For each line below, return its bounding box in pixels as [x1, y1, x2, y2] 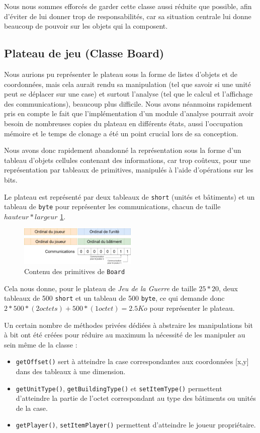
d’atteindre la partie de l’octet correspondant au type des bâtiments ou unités [16, 393, 256, 403]
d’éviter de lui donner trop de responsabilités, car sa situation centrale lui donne [4, 11, 251, 21]
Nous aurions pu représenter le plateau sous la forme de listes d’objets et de [4, 68, 237, 79]
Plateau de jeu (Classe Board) [4, 45, 164, 61]
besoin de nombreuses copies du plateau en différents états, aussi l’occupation [4, 118, 243, 128]
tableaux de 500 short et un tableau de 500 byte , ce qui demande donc [4, 293, 225, 303]
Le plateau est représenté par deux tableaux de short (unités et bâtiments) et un [4, 191, 255, 202]
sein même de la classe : [4, 339, 77, 350]
